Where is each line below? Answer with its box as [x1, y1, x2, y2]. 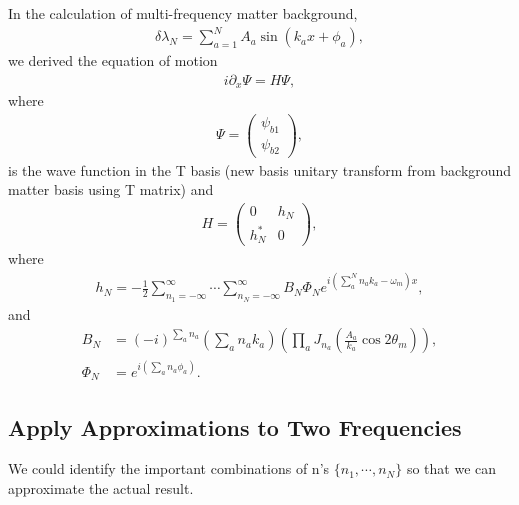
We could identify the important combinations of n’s [8, 458, 330, 479]
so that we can [406, 458, 497, 479]
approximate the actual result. [8, 478, 194, 499]
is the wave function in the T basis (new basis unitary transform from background [8, 159, 512, 180]
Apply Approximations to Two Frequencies [8, 411, 462, 442]
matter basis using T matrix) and [8, 179, 214, 200]
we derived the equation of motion [8, 50, 218, 71]
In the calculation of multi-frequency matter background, [8, 3, 358, 23]
